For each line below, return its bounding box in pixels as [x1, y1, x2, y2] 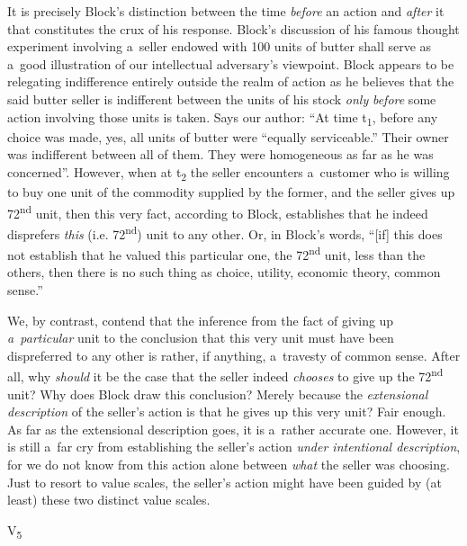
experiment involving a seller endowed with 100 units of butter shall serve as [7, 37, 432, 56]
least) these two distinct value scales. [7, 490, 211, 509]
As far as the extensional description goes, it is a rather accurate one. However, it [7, 419, 459, 438]
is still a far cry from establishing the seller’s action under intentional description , [7, 437, 461, 456]
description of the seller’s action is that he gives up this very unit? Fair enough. [7, 402, 446, 421]
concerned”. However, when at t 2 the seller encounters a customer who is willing [7, 162, 450, 183]
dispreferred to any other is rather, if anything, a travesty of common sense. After [7, 345, 461, 364]
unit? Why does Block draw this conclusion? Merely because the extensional [7, 384, 428, 403]
